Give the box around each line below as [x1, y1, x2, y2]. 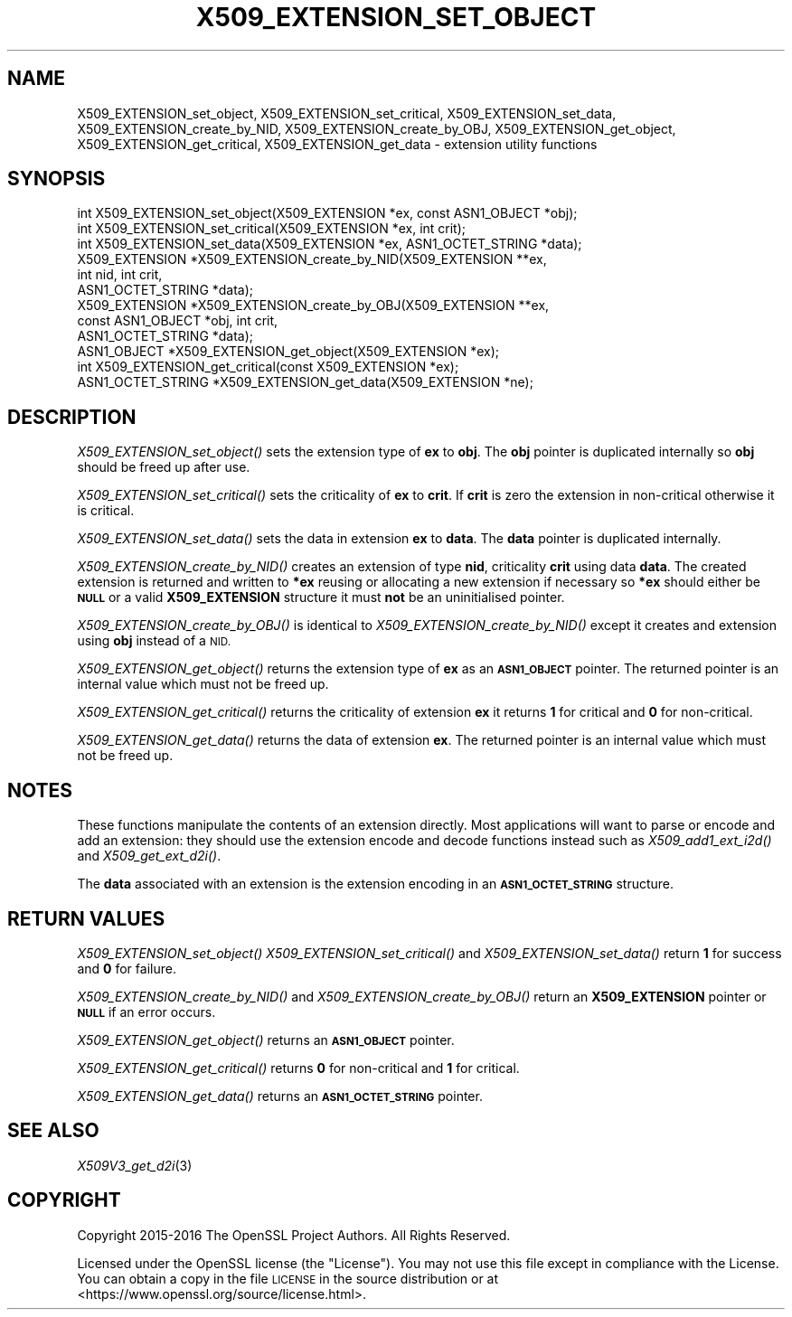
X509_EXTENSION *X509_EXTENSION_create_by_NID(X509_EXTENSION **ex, [77, 251, 547, 268]
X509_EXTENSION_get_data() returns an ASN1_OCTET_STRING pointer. [77, 1087, 483, 1104]
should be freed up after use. [77, 459, 250, 475]
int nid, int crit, [77, 267, 163, 283]
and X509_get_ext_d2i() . [77, 848, 222, 864]
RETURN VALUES [7, 907, 165, 930]
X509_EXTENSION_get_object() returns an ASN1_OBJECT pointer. [77, 1031, 455, 1048]
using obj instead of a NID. [77, 633, 231, 649]
